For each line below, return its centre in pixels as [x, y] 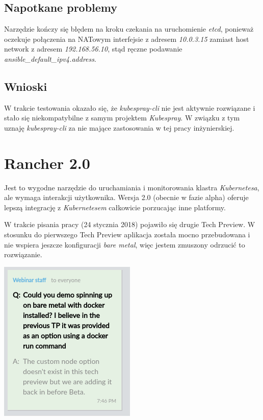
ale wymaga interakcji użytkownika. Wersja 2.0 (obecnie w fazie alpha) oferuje [126, 197]
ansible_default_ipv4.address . [50, 58]
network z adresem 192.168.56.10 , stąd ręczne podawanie [93, 49]
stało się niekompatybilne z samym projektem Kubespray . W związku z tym [122, 118]
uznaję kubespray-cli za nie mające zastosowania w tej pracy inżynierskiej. [119, 127]
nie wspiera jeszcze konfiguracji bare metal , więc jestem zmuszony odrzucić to [125, 244]
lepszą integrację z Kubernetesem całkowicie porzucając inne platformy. [115, 207]
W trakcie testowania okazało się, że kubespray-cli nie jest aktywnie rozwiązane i [130, 107]
